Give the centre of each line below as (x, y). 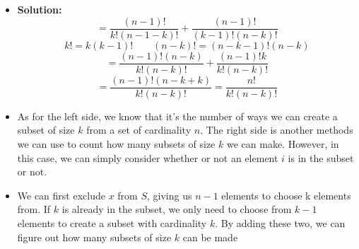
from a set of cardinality (139, 130)
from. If (34, 209)
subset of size (46, 130)
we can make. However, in (283, 143)
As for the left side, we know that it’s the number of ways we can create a (177, 116)
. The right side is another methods (277, 130)
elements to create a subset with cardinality (112, 222)
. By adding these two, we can (280, 222)
